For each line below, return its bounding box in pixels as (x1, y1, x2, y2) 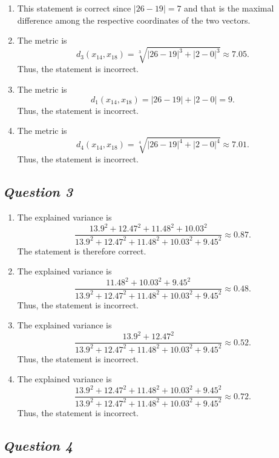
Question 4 (3, 436, 73, 454)
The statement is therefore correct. (17, 244, 146, 257)
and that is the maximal (184, 2, 274, 14)
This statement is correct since (17, 2, 131, 14)
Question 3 (3, 182, 73, 201)
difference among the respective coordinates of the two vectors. (17, 13, 251, 26)
